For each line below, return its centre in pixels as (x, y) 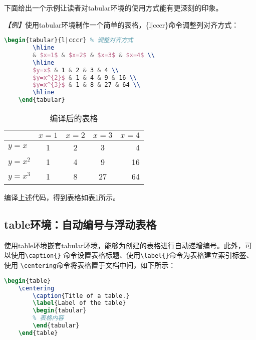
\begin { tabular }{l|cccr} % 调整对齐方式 (69, 40)
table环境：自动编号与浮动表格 (80, 224)
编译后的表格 (74, 118)
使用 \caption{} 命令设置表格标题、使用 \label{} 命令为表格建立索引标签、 (132, 255)
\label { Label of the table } (79, 303)
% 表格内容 (48, 318)
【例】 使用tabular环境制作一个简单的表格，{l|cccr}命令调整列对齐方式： (121, 24)
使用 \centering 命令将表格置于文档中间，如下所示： (90, 265)
